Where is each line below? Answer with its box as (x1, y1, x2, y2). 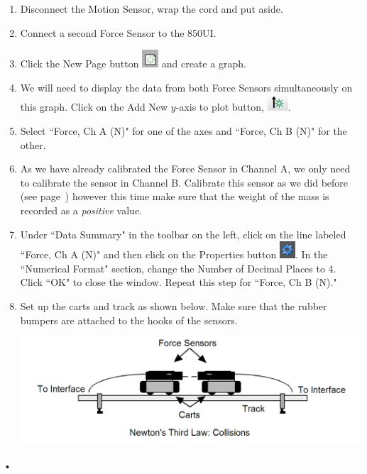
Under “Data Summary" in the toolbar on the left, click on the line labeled (20, 226, 346, 241)
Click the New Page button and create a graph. (20, 56, 246, 71)
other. (20, 137, 46, 152)
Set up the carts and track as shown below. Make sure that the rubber (20, 298, 327, 313)
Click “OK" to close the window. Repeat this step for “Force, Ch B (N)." (20, 275, 337, 290)
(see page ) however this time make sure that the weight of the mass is (20, 189, 329, 204)
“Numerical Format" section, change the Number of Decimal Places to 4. (20, 260, 336, 275)
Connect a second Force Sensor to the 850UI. (20, 25, 217, 40)
